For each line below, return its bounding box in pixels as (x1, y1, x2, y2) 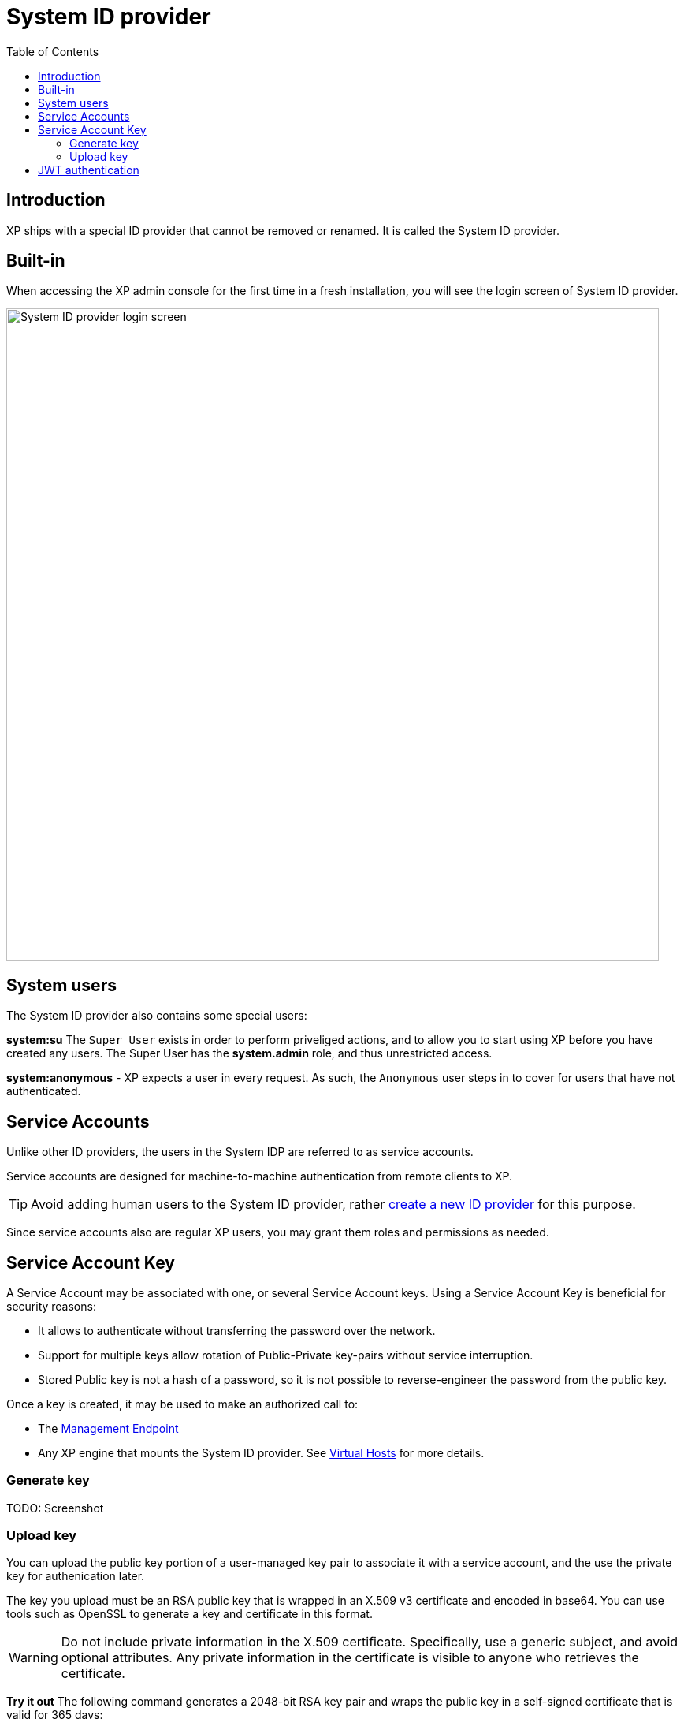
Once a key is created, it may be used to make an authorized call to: (6, 1396, 359, 1411)
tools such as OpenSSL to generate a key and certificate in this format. (6, 1607, 373, 1621)
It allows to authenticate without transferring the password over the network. (38, 1323, 436, 1337)
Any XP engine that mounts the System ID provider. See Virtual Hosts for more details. (38, 1445, 485, 1460)
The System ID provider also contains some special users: (6, 1009, 307, 1023)
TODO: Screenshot (6, 1501, 104, 1515)
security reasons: (6, 1299, 96, 1313)
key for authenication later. (6, 1569, 145, 1583)
